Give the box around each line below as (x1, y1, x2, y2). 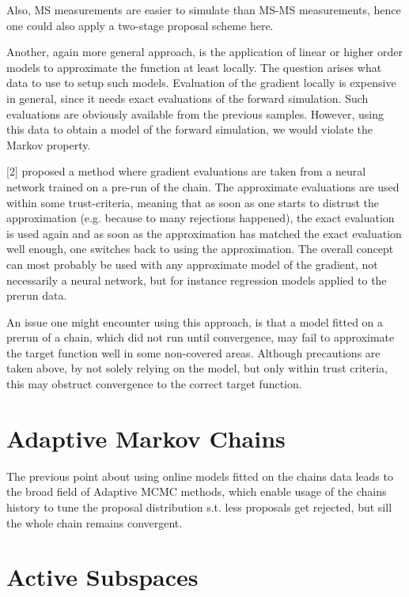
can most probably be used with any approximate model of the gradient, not (6, 255, 378, 272)
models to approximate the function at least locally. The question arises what (6, 59, 382, 75)
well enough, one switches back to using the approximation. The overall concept (6, 240, 394, 257)
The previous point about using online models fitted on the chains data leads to (6, 467, 393, 484)
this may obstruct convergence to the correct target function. (6, 376, 302, 392)
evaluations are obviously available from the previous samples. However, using (6, 105, 384, 122)
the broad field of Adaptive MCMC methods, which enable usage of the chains (6, 483, 387, 500)
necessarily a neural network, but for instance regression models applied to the (6, 271, 387, 288)
